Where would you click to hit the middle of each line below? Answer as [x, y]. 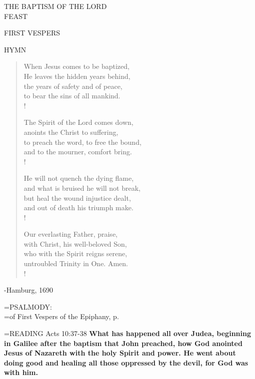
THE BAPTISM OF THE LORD [55, 6]
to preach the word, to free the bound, [82, 142]
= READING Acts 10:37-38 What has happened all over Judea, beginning [127, 333]
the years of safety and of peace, [73, 86]
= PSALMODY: [28, 306]
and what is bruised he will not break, [82, 188]
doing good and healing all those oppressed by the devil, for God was [126, 362]
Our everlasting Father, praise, [70, 234]
